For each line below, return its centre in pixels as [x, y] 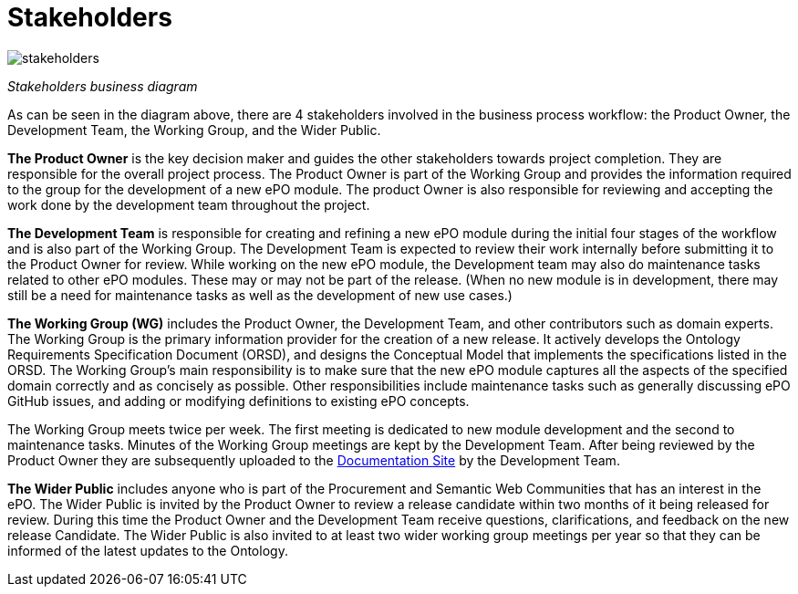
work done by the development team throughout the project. [189, 204]
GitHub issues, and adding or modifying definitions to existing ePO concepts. [238, 401]
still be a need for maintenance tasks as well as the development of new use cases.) [260, 295]
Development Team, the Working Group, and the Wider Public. [194, 130]
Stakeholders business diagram [103, 86]
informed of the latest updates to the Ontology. [148, 550]
